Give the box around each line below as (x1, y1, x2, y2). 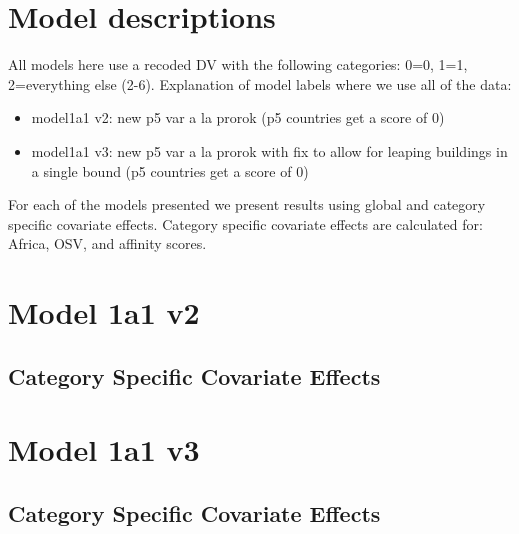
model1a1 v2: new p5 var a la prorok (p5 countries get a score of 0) (31, 107, 445, 128)
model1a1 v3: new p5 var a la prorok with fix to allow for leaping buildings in (31, 140, 508, 161)
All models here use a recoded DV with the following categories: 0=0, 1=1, (8, 54, 468, 75)
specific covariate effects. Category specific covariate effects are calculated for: (8, 213, 483, 234)
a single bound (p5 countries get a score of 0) (31, 160, 309, 181)
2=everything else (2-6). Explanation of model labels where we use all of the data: (8, 73, 512, 94)
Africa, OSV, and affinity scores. (8, 233, 207, 254)
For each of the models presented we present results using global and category (8, 194, 486, 215)
